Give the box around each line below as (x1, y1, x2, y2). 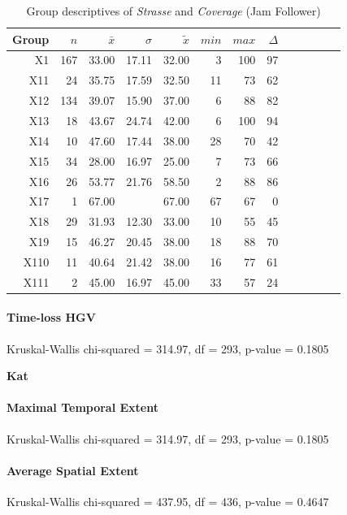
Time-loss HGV (7, 309, 96, 326)
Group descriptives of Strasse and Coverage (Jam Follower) (26, 2, 321, 19)
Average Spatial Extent (7, 461, 139, 478)
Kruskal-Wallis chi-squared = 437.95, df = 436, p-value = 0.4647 (7, 492, 329, 509)
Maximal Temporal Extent (7, 399, 158, 416)
